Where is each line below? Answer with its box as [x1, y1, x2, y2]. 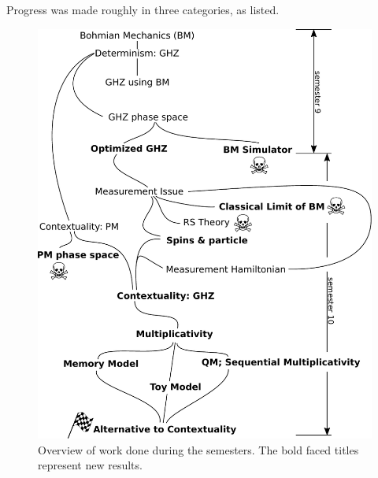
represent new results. [38, 457, 143, 473]
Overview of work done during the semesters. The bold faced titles [38, 441, 359, 458]
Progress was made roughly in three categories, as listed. [6, 2, 280, 17]
